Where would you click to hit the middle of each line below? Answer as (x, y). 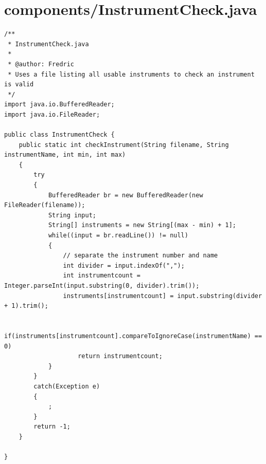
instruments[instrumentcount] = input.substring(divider (163, 296)
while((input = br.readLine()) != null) (118, 235)
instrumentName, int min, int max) (65, 155)
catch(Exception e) (67, 386)
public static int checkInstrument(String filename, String (124, 145)
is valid (19, 85)
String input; (72, 215)
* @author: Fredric (41, 64)
